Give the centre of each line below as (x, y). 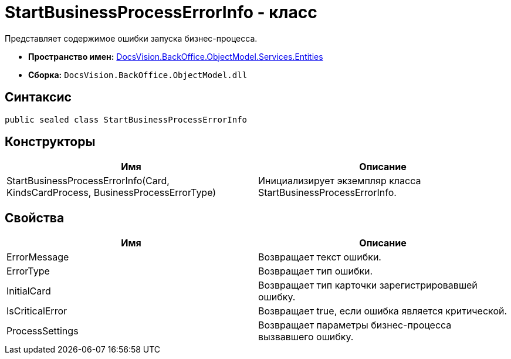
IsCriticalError (37, 311)
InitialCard (29, 291)
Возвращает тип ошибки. (316, 271)
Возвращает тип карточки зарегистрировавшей (368, 285)
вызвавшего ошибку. (306, 337)
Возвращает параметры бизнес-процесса (355, 325)
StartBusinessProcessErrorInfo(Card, (88, 181)
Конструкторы (50, 142)
